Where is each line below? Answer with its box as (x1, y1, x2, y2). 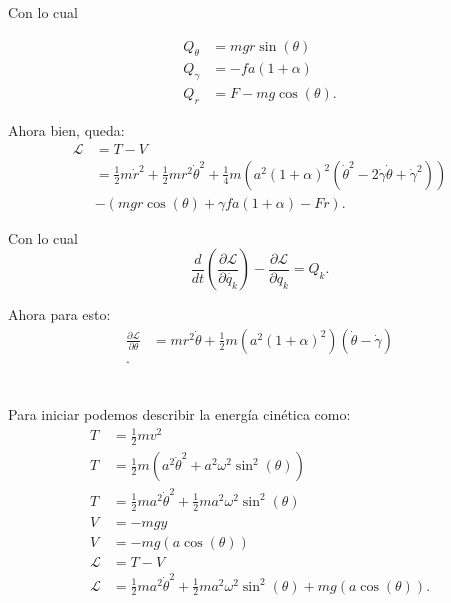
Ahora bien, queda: (8, 120, 125, 141)
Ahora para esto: (8, 304, 111, 325)
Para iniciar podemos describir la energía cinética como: (8, 404, 351, 425)
